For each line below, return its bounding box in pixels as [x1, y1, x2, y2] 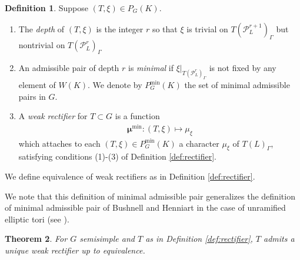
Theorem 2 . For [5, 232, 68, 245]
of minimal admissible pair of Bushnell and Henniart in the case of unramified [5, 201, 286, 214]
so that [152, 22, 178, 35]
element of [18, 79, 56, 90]
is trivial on [186, 22, 228, 35]
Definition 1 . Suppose [5, 2, 89, 13]
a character [179, 137, 219, 149]
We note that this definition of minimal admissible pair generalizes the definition [5, 190, 295, 202]
